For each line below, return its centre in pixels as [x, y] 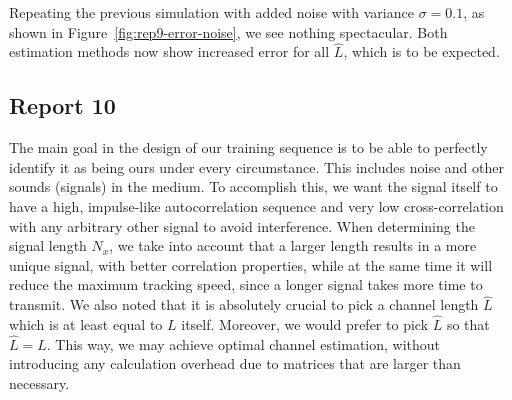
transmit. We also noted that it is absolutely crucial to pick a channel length [244, 304]
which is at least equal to [86, 323]
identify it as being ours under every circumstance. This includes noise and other [256, 166]
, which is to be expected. [421, 51]
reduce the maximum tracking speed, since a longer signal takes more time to [246, 284]
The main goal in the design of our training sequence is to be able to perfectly [248, 147]
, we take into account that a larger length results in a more [293, 245]
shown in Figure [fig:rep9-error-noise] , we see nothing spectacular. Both [228, 31]
